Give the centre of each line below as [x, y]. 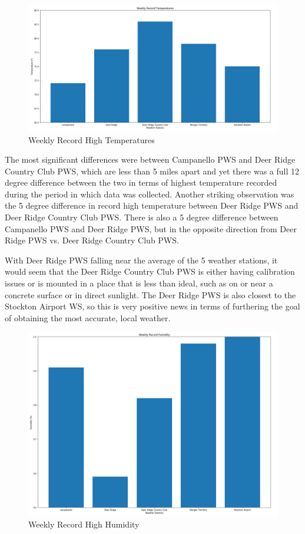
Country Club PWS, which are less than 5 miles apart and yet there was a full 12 [152, 171]
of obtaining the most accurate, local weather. [88, 317]
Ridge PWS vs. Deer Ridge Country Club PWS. [92, 240]
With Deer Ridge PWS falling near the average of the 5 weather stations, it [141, 260]
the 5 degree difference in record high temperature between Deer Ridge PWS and [152, 205]
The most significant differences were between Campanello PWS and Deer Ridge [150, 159]
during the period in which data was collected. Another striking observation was [150, 194]
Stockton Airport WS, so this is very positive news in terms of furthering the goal [152, 306]
